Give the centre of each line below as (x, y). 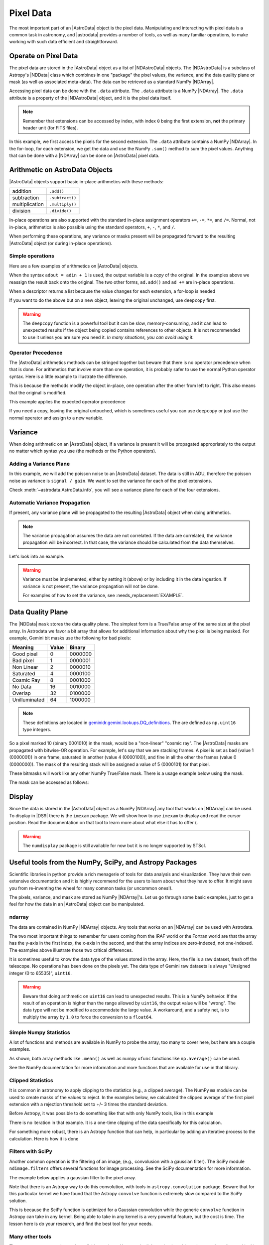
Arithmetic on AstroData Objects (61, 170)
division (21, 211)
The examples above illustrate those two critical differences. (71, 950)
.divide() (60, 211)
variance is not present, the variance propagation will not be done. (91, 586)
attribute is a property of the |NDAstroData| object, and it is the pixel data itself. (90, 98)
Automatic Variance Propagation (50, 502)
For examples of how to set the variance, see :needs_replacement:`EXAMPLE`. (103, 596)
